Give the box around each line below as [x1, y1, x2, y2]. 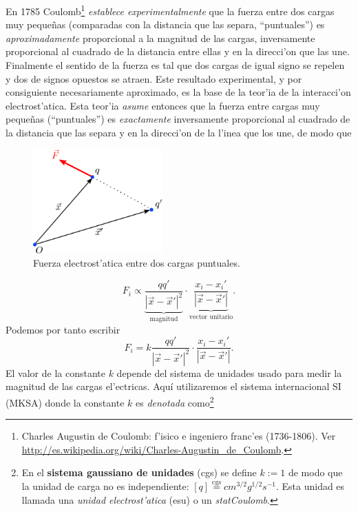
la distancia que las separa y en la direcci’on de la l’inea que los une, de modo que [6, 125, 352, 139]
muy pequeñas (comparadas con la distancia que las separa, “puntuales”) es [6, 17, 325, 32]
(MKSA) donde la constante [6, 395, 125, 409]
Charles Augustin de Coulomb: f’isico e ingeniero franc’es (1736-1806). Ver [21, 429, 336, 443]
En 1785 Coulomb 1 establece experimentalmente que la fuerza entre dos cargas [6, 2, 335, 18]
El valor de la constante [6, 365, 105, 380]
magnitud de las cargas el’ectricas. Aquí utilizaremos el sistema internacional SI [6, 379, 341, 393]
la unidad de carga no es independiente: [21, 479, 189, 493]
